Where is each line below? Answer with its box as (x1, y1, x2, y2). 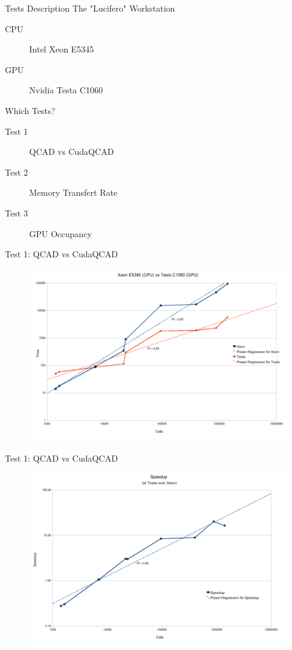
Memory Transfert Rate (29, 186, 118, 199)
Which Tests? (5, 104, 55, 116)
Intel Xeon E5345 (29, 43, 94, 55)
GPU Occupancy (29, 227, 92, 240)
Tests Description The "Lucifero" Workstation (5, 2, 175, 14)
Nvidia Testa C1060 (29, 84, 103, 96)
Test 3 (5, 206, 28, 219)
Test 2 (5, 165, 28, 178)
